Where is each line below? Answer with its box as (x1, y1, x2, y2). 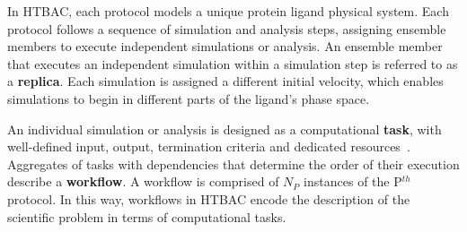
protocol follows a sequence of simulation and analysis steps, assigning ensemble (7, 19, 446, 38)
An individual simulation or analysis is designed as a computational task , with (7, 119, 442, 138)
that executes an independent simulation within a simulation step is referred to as (7, 54, 458, 73)
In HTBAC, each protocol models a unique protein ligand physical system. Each (7, 2, 449, 20)
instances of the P (304, 172, 402, 191)
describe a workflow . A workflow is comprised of (7, 172, 279, 191)
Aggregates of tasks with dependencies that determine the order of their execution (7, 154, 460, 173)
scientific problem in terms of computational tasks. (7, 207, 286, 226)
